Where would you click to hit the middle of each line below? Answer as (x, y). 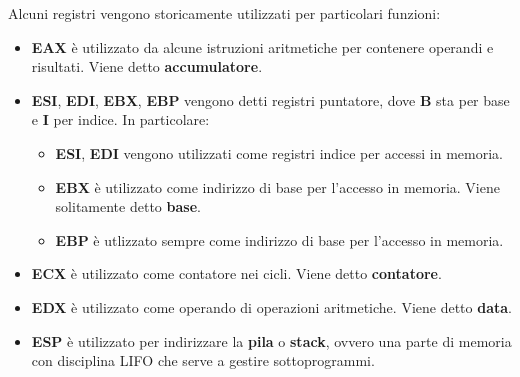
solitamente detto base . (128, 206)
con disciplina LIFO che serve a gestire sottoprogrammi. (203, 360)
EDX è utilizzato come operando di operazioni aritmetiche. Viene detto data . (271, 306)
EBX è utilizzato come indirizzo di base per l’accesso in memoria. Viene (277, 186)
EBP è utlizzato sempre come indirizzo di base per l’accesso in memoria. (279, 239)
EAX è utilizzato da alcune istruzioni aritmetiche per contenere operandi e (262, 46)
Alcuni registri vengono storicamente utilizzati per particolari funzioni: (224, 13)
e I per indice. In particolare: (120, 119)
